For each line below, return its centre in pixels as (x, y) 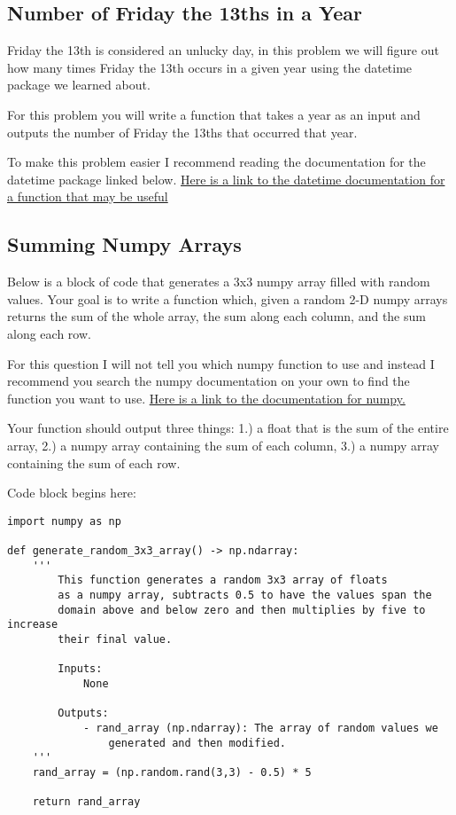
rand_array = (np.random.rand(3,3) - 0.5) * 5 (172, 772)
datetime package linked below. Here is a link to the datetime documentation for (226, 179)
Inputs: (80, 669)
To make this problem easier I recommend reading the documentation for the (216, 162)
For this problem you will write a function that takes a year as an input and (214, 114)
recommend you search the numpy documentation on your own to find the (209, 381)
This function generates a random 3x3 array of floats (223, 580)
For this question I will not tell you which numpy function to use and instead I (221, 363)
